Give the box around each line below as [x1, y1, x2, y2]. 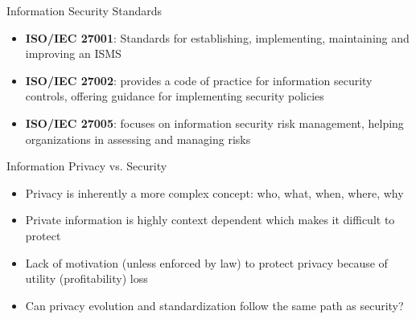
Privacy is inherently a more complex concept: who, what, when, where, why [25, 184, 404, 201]
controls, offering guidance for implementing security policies [25, 88, 324, 104]
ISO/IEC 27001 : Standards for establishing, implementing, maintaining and [25, 29, 410, 46]
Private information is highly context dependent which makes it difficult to [25, 211, 395, 228]
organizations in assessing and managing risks [25, 130, 251, 147]
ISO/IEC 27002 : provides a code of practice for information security [25, 72, 373, 88]
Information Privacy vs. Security [6, 157, 167, 174]
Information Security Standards [6, 2, 163, 18]
